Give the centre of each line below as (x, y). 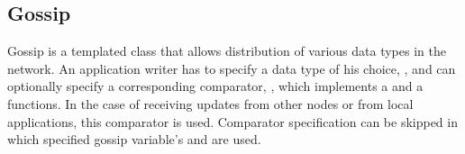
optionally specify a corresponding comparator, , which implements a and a (215, 86)
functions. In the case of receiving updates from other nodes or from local (210, 103)
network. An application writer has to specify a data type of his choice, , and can (232, 68)
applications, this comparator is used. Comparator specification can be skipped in (232, 121)
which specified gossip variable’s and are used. (134, 139)
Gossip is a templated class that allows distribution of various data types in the (227, 51)
